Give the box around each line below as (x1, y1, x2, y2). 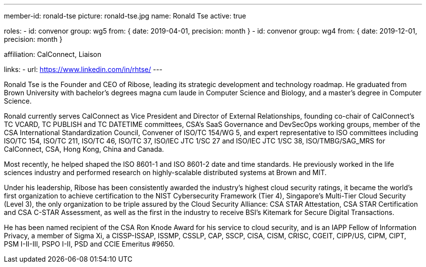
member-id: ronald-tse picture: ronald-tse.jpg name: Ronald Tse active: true (4, 12, 246, 20)
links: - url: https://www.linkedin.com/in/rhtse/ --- (4, 65, 162, 73)
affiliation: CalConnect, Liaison (4, 50, 102, 58)
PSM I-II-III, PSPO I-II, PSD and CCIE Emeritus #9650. (4, 240, 175, 248)
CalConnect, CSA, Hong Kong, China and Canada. (4, 145, 164, 153)
